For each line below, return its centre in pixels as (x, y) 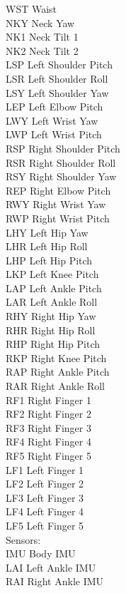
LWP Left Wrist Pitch (54, 134)
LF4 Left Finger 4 (45, 511)
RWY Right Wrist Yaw (56, 204)
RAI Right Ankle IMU (55, 581)
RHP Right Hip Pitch (53, 344)
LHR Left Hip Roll (47, 246)
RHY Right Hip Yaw (51, 316)
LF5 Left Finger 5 (45, 525)
